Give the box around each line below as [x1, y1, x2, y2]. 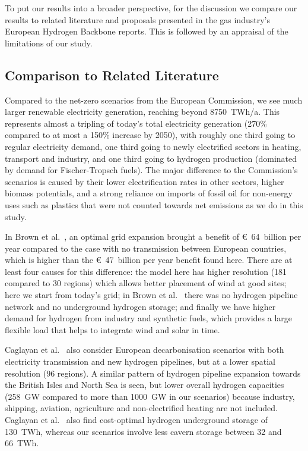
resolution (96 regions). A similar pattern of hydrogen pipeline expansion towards [5, 367, 301, 379]
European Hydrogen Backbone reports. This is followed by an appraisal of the [5, 25, 288, 37]
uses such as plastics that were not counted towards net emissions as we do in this [5, 198, 303, 211]
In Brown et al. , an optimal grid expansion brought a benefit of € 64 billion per [5, 230, 301, 243]
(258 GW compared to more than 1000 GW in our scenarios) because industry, [5, 390, 295, 402]
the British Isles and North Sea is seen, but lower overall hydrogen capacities [5, 378, 284, 391]
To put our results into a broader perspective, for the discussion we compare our [5, 2, 297, 14]
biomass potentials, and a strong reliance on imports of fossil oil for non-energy [5, 187, 293, 199]
